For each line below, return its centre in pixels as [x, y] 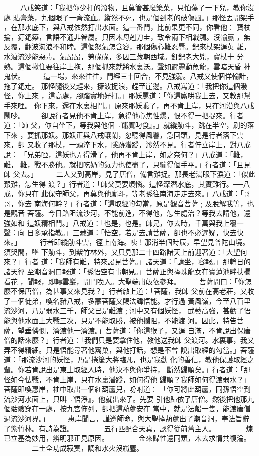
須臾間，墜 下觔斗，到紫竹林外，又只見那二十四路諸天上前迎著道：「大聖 [122, 252]
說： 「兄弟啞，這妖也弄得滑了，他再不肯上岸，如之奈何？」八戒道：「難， [126, 154]
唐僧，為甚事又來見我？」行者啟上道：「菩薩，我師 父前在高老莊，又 [136, 291]
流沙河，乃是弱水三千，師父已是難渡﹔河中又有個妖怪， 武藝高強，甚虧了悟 [127, 311]
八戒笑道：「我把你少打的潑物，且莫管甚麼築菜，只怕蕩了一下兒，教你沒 [137, 7]
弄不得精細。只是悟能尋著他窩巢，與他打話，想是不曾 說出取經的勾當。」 [122, 349]
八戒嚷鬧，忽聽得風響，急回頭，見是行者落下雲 [167, 134]
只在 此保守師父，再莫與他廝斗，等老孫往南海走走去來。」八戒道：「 [134, 193]
